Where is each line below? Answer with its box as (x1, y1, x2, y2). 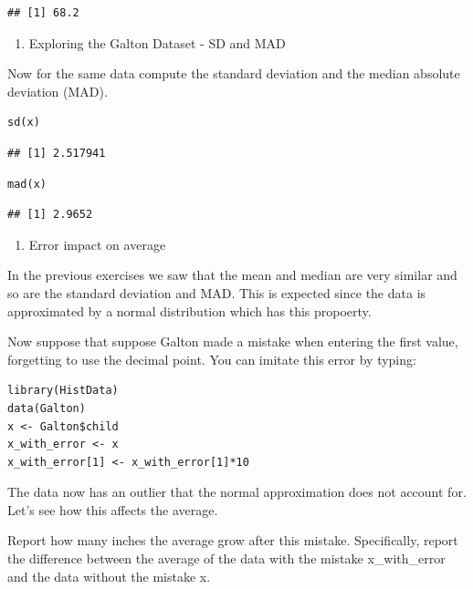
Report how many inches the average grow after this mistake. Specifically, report (7, 531, 458, 550)
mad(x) (7, 177, 47, 191)
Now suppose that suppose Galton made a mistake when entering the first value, (7, 332, 458, 351)
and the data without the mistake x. (7, 566, 211, 585)
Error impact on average (28, 234, 166, 253)
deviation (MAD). (7, 81, 108, 100)
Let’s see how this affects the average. (7, 500, 218, 519)
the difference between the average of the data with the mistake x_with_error (7, 549, 446, 568)
